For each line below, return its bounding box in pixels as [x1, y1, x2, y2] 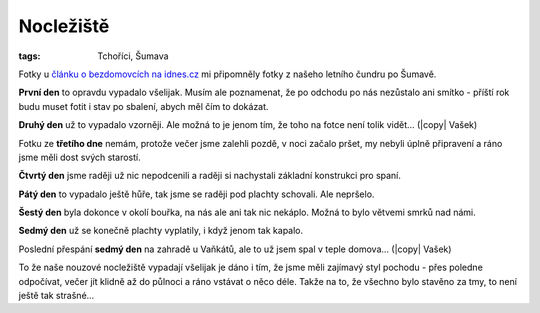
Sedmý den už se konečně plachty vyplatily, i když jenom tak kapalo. [18, 225, 304, 237]
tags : [18, 50, 41, 62]
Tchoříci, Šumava [97, 50, 169, 62]
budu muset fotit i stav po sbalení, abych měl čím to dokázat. [18, 100, 269, 112]
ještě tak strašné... [18, 290, 95, 302]
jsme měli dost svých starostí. [18, 151, 141, 163]
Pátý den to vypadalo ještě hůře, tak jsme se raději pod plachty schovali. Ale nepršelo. [18, 188, 375, 200]
